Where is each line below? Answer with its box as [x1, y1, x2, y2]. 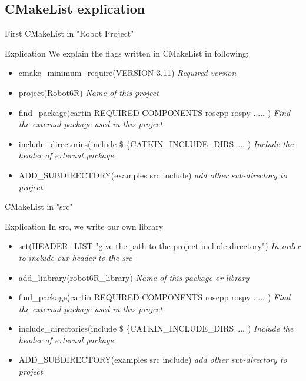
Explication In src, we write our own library [5, 220, 164, 232]
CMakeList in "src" [5, 200, 73, 213]
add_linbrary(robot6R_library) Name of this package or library [18, 271, 250, 283]
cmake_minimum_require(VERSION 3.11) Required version [18, 67, 237, 79]
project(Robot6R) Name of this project [18, 86, 159, 98]
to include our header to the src [18, 251, 132, 263]
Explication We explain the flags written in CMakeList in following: [5, 47, 249, 59]
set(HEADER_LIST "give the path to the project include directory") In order [18, 240, 301, 252]
